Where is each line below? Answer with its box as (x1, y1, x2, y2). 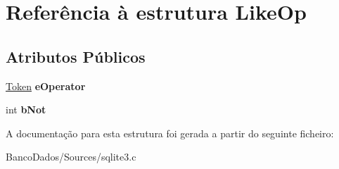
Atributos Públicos (6, 45, 146, 67)
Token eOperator (6, 78, 86, 93)
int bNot (6, 102, 46, 117)
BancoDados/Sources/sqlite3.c (6, 149, 136, 164)
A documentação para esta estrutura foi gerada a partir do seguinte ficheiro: (6, 125, 334, 140)
